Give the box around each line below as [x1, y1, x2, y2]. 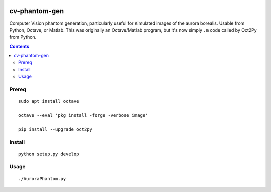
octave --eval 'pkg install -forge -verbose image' [18, 112, 148, 118]
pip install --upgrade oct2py [18, 126, 93, 132]
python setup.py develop [18, 151, 79, 157]
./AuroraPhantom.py [18, 176, 66, 181]
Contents [9, 43, 30, 49]
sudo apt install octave [18, 98, 79, 104]
